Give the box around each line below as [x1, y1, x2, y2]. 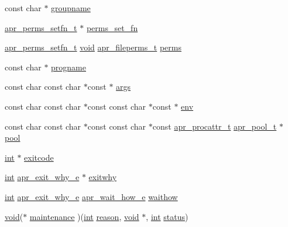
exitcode [24, 151, 54, 163]
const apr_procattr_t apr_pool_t [152, 120, 277, 132]
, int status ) [146, 210, 188, 222]
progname [51, 60, 86, 73]
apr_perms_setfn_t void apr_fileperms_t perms [5, 41, 181, 53]
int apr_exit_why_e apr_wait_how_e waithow [5, 190, 178, 202]
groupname [51, 2, 91, 13]
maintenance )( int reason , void [29, 210, 139, 222]
